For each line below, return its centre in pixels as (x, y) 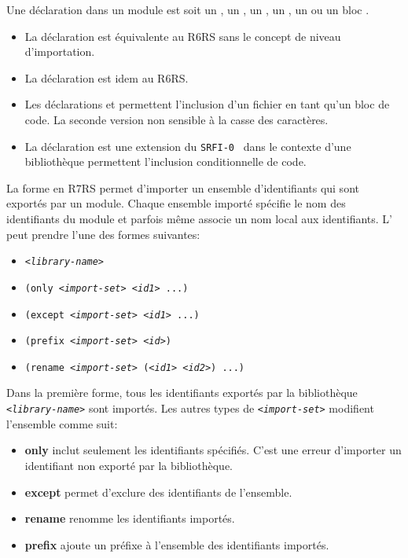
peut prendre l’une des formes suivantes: (103, 234)
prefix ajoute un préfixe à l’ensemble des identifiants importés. (177, 544)
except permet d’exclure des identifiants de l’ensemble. (158, 492)
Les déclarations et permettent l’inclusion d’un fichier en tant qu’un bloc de (207, 104)
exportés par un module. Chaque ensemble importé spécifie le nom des (176, 203)
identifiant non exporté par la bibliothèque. (129, 465)
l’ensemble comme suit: (62, 423)
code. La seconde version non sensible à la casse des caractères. (176, 119)
